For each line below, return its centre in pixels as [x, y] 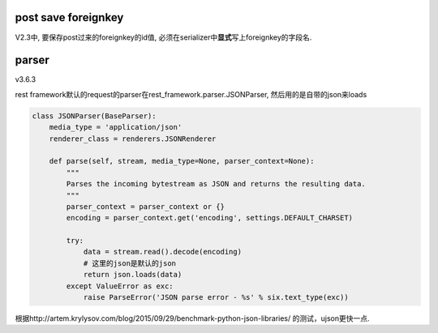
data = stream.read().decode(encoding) [163, 252]
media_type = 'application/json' [116, 127]
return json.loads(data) [133, 275]
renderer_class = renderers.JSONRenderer [133, 139]
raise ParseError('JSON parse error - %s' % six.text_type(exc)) [216, 297]
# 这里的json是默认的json [130, 263]
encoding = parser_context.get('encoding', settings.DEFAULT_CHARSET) [209, 218]
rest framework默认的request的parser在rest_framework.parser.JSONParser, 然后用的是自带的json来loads [191, 94]
